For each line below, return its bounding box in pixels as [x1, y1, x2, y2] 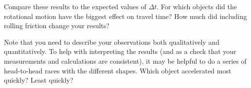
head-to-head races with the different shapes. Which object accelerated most [4, 65, 232, 75]
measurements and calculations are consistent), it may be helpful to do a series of [4, 55, 247, 66]
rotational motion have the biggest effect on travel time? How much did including [4, 11, 247, 21]
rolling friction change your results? [4, 20, 109, 31]
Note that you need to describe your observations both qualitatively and [4, 36, 219, 47]
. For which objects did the [157, 1, 237, 11]
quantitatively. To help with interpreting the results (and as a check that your [4, 46, 236, 56]
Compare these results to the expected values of [4, 1, 146, 11]
